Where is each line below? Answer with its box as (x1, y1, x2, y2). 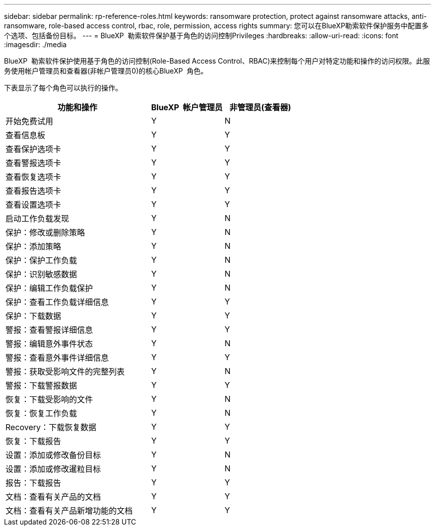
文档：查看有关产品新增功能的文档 (5, 506, 133, 516)
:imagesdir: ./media (4, 40, 67, 49)
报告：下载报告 (5, 478, 62, 488)
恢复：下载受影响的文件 (5, 394, 93, 404)
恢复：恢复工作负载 (5, 408, 77, 418)
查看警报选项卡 (5, 158, 62, 168)
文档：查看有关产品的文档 (5, 492, 101, 502)
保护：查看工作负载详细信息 (5, 297, 109, 307)
